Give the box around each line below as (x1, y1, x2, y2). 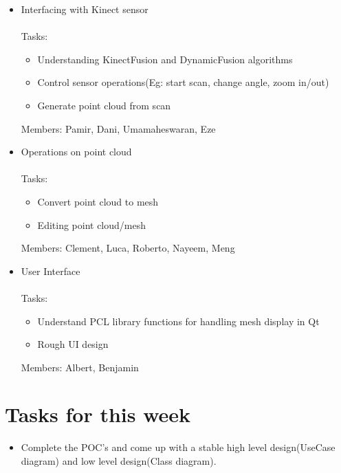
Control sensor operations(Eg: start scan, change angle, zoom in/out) (37, 75, 329, 89)
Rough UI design (37, 337, 109, 351)
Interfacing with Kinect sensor (21, 2, 148, 16)
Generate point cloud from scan (37, 98, 171, 112)
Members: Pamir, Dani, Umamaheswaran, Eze (21, 121, 216, 135)
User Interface (21, 263, 80, 278)
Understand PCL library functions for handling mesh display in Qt (37, 313, 320, 328)
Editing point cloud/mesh (37, 217, 146, 232)
